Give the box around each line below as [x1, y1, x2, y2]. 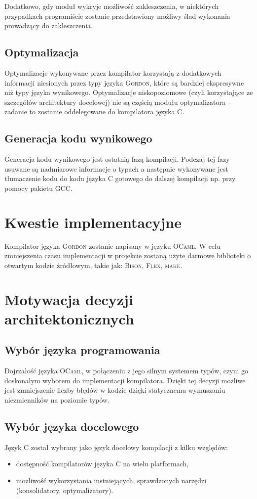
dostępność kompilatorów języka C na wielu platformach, [16, 458, 189, 469]
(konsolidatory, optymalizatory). [16, 485, 113, 495]
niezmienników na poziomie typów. [4, 394, 110, 405]
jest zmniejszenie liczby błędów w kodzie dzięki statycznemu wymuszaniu [4, 385, 225, 395]
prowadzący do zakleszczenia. [4, 20, 93, 31]
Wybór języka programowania [4, 342, 160, 358]
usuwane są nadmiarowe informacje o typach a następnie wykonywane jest [4, 163, 228, 174]
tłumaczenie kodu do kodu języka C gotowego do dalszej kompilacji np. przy [4, 173, 236, 183]
